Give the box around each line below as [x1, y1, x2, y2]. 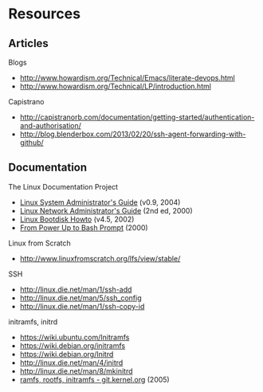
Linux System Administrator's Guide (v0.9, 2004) [19, 197, 181, 207]
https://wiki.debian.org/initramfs [19, 340, 126, 351]
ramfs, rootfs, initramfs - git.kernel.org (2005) [19, 374, 170, 384]
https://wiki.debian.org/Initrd [19, 349, 114, 359]
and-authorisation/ [19, 121, 82, 130]
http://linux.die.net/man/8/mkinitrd [19, 366, 133, 375]
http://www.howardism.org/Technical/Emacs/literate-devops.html [19, 73, 235, 82]
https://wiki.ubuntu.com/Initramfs [19, 332, 130, 342]
